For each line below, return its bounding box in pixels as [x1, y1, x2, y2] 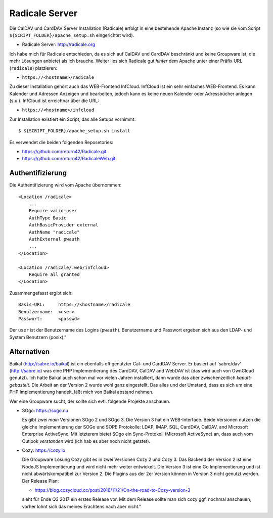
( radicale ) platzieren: [9, 65, 58, 71]
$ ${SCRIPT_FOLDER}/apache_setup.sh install [18, 128, 131, 134]
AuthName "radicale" [28, 229, 80, 235]
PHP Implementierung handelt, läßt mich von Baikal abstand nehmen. [9, 389, 154, 395]
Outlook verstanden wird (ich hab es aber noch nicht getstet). [22, 438, 151, 444]
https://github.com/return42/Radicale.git [22, 149, 107, 155]
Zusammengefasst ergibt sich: [9, 290, 73, 296]
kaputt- [236, 374, 252, 381]
